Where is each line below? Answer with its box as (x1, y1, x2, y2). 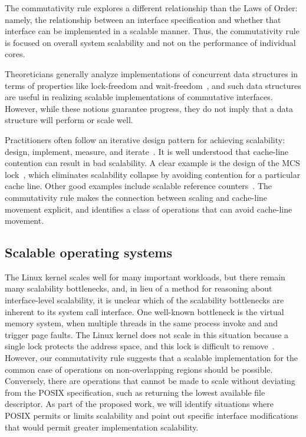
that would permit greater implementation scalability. (5, 421, 199, 433)
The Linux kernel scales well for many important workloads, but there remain (5, 270, 285, 283)
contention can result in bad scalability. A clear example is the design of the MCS (5, 157, 300, 169)
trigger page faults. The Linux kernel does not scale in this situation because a (5, 328, 289, 340)
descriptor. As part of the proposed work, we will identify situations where (5, 398, 274, 410)
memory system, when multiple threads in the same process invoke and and (5, 317, 278, 329)
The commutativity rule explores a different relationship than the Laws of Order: (5, 2, 298, 14)
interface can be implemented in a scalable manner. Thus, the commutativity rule (5, 25, 300, 37)
